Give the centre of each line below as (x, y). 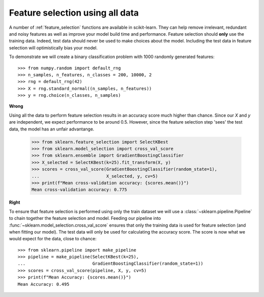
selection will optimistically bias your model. (53, 48)
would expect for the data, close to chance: (53, 239)
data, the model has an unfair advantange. (52, 129)
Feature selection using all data (74, 13)
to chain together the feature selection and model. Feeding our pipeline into (85, 218)
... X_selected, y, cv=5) (95, 176)
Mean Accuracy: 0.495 (44, 284)
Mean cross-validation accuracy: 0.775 (79, 190)
